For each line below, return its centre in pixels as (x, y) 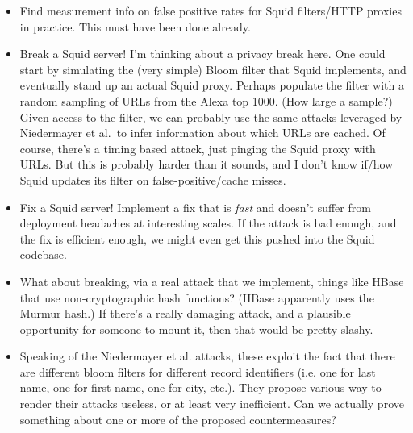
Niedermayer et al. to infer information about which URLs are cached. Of (202, 133)
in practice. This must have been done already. (135, 26)
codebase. (43, 254)
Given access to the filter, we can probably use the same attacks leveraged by (211, 117)
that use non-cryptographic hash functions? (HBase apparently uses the (197, 297)
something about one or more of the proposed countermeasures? (178, 419)
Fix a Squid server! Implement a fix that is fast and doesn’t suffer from (195, 207)
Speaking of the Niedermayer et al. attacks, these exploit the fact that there (207, 356)
